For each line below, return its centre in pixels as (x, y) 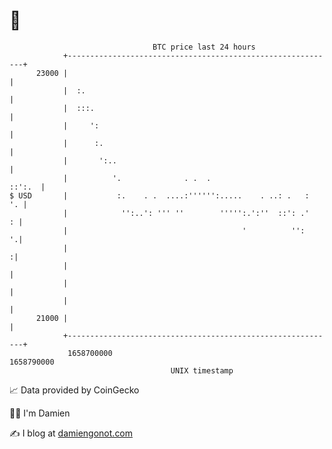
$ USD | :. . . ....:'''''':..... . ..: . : (159, 195)
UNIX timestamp (202, 370)
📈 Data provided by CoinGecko (74, 390)
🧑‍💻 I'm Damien (40, 413)
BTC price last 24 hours (204, 47)
